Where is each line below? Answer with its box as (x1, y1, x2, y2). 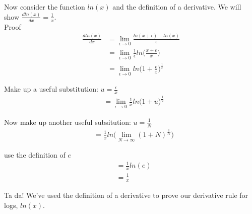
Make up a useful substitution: (4, 84, 98, 94)
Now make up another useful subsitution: (4, 116, 131, 127)
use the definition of (4, 150, 66, 160)
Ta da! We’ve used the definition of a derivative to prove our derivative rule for (4, 190, 248, 200)
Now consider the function (4, 2, 85, 12)
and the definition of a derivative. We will (112, 2, 241, 12)
